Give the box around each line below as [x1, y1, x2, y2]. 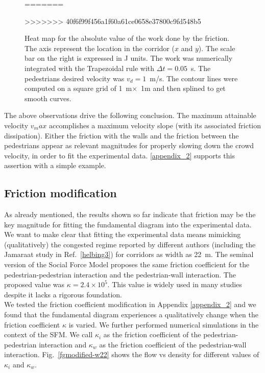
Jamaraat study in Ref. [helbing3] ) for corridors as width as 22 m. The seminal [4, 249, 254, 260]
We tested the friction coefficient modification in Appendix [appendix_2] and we [4, 299, 256, 310]
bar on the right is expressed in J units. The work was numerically [25, 53, 233, 63]
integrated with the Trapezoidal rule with [25, 62, 155, 73]
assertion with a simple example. [4, 160, 106, 171]
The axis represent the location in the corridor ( [25, 42, 175, 53]
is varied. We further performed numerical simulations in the [68, 319, 259, 330]
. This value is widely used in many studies [107, 279, 242, 290]
